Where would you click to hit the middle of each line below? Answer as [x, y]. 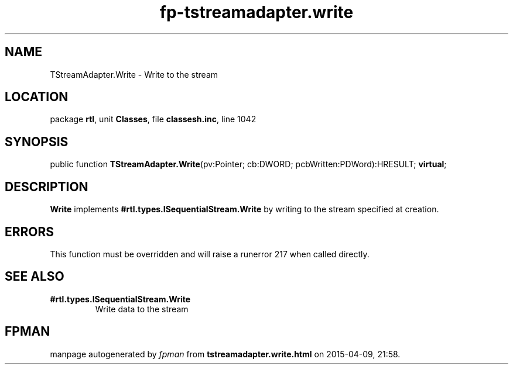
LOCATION [37, 97]
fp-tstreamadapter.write [256, 12]
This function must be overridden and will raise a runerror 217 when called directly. [210, 254]
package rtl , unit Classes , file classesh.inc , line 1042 [153, 119]
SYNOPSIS [37, 142]
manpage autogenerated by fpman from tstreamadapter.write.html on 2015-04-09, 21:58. [225, 354]
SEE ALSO [35, 277]
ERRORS [30, 232]
